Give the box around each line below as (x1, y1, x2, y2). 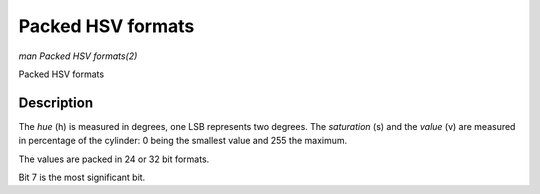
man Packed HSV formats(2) (18, 50, 138, 62)
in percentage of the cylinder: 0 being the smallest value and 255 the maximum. (18, 135, 348, 147)
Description (18, 94, 94, 111)
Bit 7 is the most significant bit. (18, 171, 146, 184)
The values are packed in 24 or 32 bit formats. (18, 153, 210, 165)
